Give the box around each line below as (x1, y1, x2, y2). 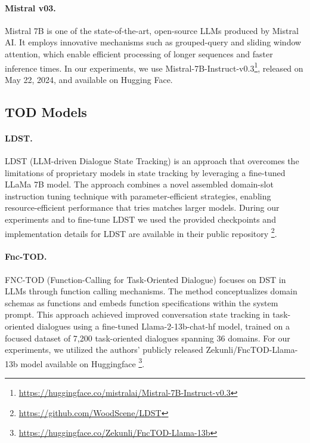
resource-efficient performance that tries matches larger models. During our (5, 201, 280, 214)
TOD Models (5, 102, 87, 121)
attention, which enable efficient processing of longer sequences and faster (5, 47, 273, 60)
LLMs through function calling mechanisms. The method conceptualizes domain (5, 285, 297, 297)
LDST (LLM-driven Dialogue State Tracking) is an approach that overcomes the (5, 155, 299, 167)
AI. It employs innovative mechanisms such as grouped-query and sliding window (5, 36, 302, 48)
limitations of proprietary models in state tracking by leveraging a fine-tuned (5, 166, 286, 179)
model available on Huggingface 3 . (20, 355, 145, 370)
